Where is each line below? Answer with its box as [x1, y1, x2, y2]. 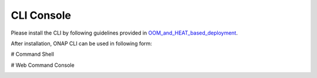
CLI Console [11, 9, 72, 22]
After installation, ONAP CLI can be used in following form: [11, 40, 153, 47]
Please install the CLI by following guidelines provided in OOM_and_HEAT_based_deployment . [11, 29, 238, 36]
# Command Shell [11, 50, 54, 58]
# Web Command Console [11, 62, 75, 69]
